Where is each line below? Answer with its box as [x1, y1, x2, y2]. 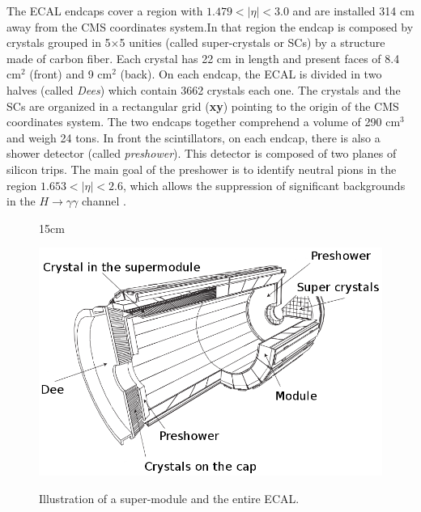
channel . [82, 193, 126, 209]
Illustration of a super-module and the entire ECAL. [39, 489, 300, 506]
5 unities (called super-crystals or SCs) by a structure [119, 34, 385, 51]
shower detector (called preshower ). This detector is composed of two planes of [6, 145, 397, 162]
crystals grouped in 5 [6, 34, 111, 51]
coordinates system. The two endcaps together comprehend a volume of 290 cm [6, 113, 401, 130]
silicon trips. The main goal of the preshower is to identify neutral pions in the [6, 160, 397, 177]
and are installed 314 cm [292, 2, 415, 19]
